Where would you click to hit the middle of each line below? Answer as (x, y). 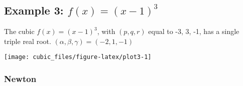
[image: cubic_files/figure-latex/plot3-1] (78, 57)
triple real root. (28, 41)
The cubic (19, 31)
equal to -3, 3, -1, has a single (194, 31)
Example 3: (34, 10)
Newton (20, 78)
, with (106, 31)
